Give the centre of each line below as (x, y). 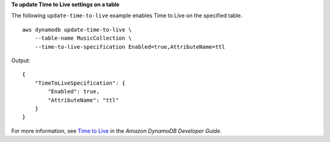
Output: (21, 60)
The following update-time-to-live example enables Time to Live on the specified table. (127, 16)
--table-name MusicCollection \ (83, 38)
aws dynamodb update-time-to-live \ (77, 30)
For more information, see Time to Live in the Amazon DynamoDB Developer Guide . (117, 130)
